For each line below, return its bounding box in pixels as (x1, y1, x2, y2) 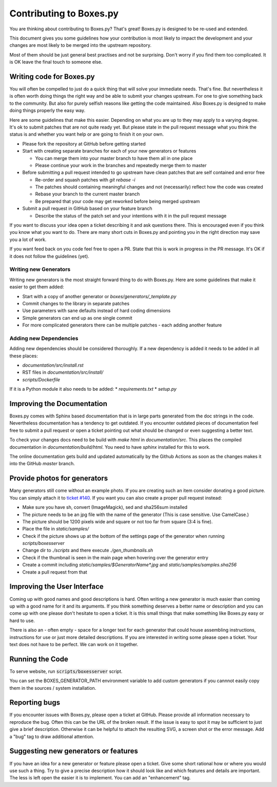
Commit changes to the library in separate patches (22, 300, 130, 306)
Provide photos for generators (9, 474, 108, 483)
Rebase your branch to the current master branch (35, 191, 140, 197)
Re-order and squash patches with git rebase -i (35, 176, 135, 182)
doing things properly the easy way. (9, 107, 86, 114)
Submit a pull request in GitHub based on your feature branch (22, 206, 152, 212)
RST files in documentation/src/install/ (22, 369, 104, 375)
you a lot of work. (9, 236, 47, 243)
